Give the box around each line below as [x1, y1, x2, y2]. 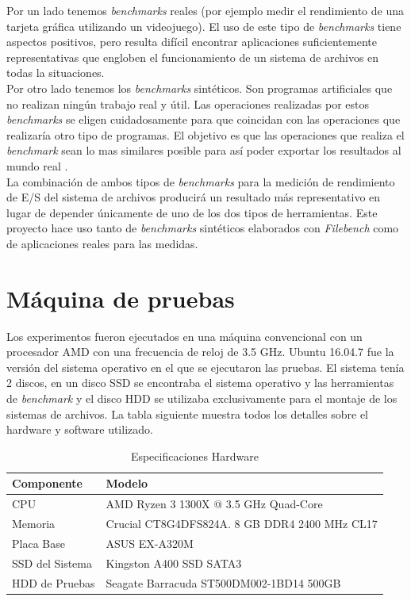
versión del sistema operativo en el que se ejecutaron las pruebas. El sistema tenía [6, 358, 405, 375]
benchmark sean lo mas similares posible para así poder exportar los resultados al [6, 142, 401, 159]
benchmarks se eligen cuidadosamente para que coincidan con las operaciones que [6, 111, 401, 128]
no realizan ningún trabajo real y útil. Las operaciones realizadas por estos [6, 95, 370, 112]
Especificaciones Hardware [130, 447, 259, 464]
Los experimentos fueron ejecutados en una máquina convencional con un [6, 327, 363, 344]
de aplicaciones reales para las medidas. [6, 235, 198, 251]
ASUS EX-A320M [106, 534, 194, 551]
